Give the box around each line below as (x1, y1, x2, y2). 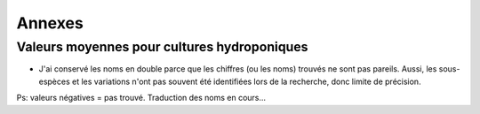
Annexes (16, 13, 84, 33)
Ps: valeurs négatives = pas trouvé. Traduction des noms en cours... (16, 93, 267, 103)
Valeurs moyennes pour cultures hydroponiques (16, 39, 308, 55)
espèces (38, 76, 70, 87)
